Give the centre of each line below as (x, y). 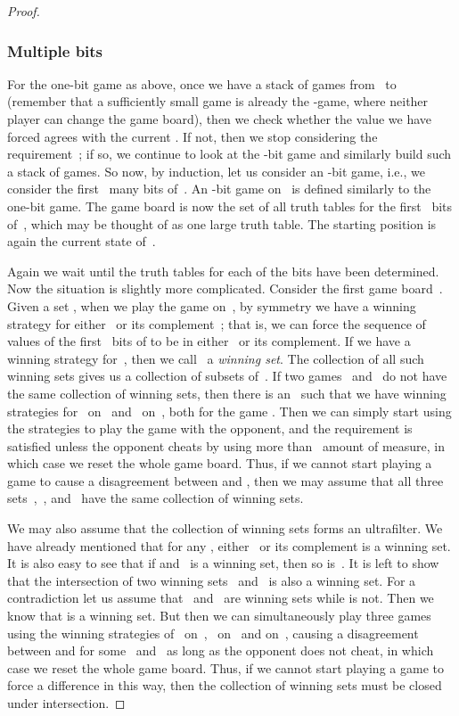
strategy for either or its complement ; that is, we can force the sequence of (217, 323)
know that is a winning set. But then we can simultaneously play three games (219, 616)
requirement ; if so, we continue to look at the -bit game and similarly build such (229, 154)
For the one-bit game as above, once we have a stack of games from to (202, 83)
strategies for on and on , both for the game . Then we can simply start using (229, 411)
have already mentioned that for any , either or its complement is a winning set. (229, 545)
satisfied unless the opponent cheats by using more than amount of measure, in (226, 445)
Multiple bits (55, 50)
